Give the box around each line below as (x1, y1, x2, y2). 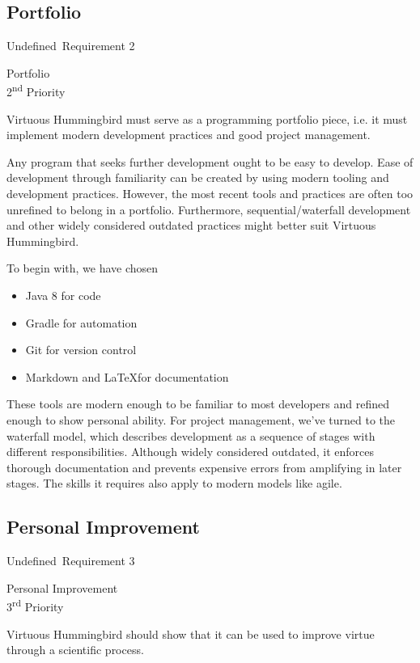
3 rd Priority (6, 596, 64, 614)
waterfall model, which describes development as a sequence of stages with (6, 427, 375, 444)
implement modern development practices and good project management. (6, 126, 371, 143)
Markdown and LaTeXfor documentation (25, 368, 229, 385)
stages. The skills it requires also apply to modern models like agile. (6, 475, 342, 492)
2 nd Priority (6, 81, 66, 100)
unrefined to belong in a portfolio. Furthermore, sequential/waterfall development (6, 201, 411, 217)
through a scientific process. (6, 641, 144, 658)
